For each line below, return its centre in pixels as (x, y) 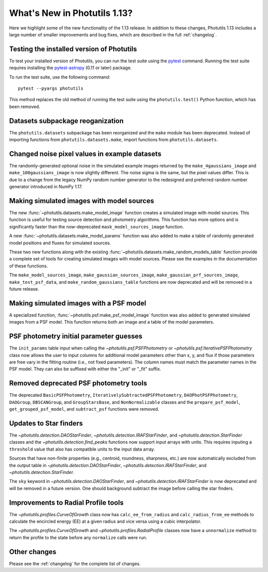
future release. (24, 289)
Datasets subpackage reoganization (67, 121)
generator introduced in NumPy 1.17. (46, 187)
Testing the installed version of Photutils (73, 49)
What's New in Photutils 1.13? (71, 13)
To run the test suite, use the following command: (60, 77)
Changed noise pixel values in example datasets (85, 154)
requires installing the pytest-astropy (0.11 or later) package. (70, 68)
